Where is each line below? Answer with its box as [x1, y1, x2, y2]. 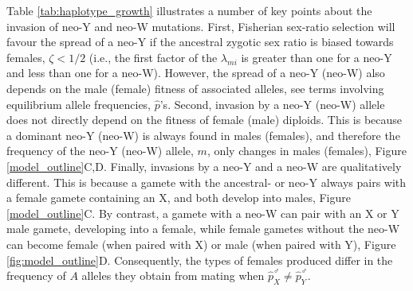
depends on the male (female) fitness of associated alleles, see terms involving [6, 80, 384, 96]
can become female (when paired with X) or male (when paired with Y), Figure [6, 235, 396, 252]
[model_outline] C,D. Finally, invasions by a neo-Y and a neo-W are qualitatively [6, 157, 402, 174]
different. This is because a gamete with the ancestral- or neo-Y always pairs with [6, 173, 407, 190]
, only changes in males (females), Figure [206, 142, 407, 159]
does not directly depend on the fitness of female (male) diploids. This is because [6, 111, 403, 128]
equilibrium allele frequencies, [6, 95, 151, 112]
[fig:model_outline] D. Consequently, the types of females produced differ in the [6, 251, 393, 268]
